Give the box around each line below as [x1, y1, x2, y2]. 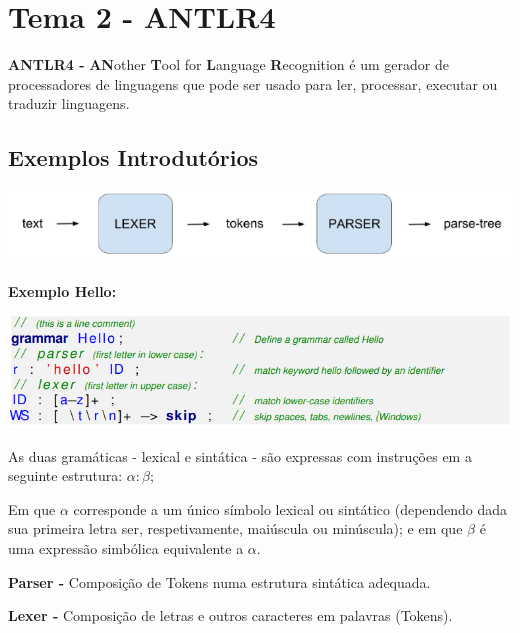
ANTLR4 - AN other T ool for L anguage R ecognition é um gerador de [8, 54, 449, 75]
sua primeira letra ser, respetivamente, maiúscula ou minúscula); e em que [8, 518, 463, 539]
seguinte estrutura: [8, 465, 123, 486]
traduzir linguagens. [8, 93, 130, 114]
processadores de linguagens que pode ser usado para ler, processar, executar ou [8, 73, 498, 94]
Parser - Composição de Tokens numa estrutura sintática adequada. [8, 571, 431, 592]
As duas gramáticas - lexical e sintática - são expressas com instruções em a [8, 445, 472, 466]
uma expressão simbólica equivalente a [8, 538, 244, 559]
